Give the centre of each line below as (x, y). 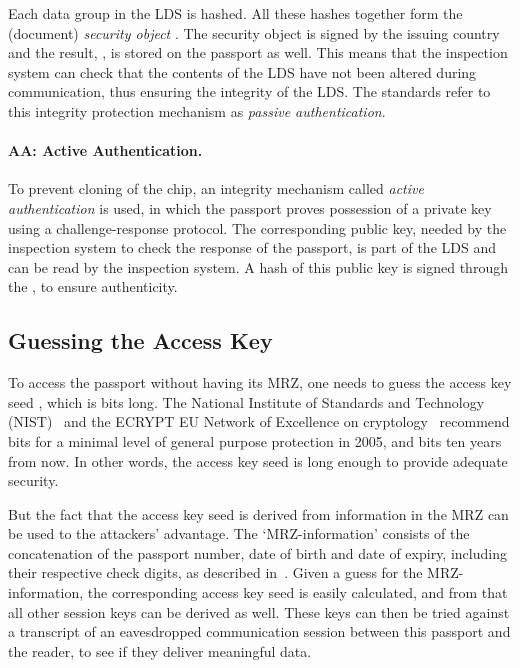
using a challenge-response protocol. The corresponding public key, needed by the (257, 227)
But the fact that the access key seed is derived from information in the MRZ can (258, 513)
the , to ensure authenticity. (93, 286)
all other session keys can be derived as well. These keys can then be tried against (259, 611)
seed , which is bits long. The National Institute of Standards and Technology (246, 401)
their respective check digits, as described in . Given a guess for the (215, 572)
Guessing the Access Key (140, 340)
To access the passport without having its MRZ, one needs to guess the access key (260, 382)
